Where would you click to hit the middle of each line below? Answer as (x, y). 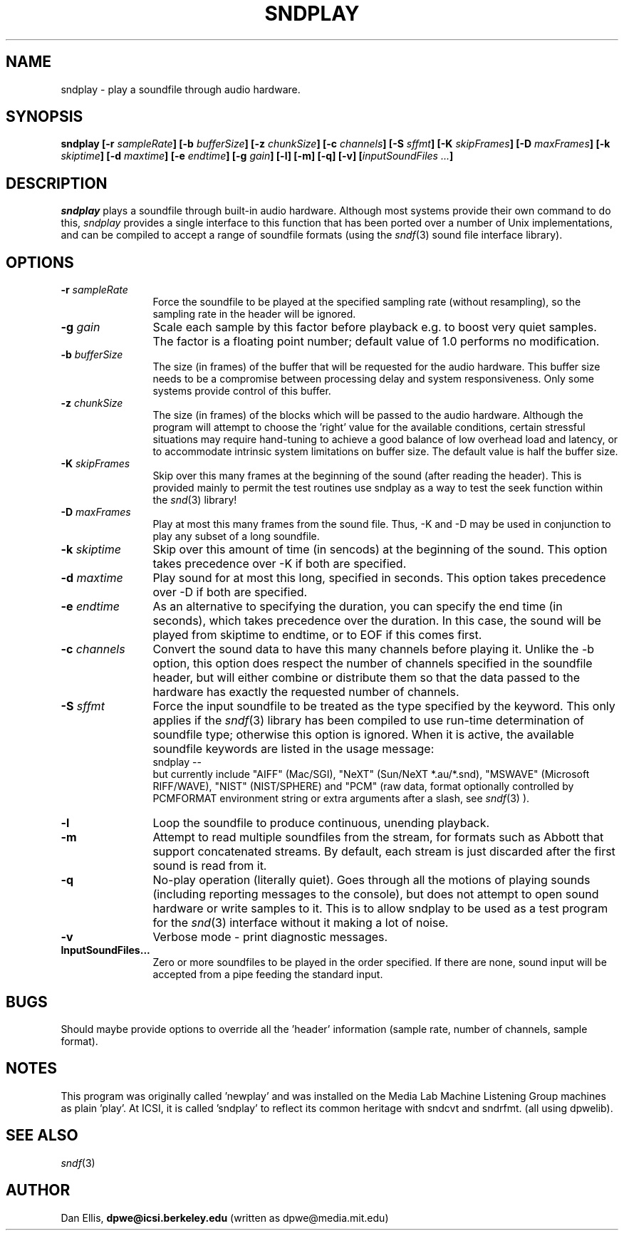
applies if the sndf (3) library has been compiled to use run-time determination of (369, 721)
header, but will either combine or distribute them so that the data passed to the (366, 678)
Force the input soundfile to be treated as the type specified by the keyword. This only (384, 706)
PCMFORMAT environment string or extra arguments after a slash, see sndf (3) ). (341, 799)
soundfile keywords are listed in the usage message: (293, 749)
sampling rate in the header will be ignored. (254, 314)
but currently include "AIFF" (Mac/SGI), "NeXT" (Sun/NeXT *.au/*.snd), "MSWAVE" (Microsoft (371, 774)
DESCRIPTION (57, 183)
